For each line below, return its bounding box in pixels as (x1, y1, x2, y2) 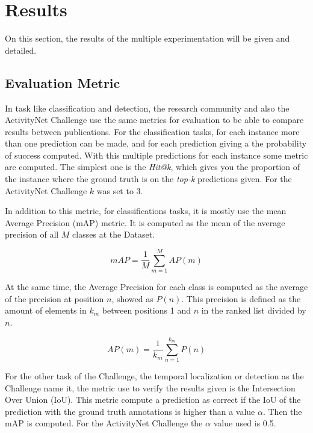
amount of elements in (5, 304, 87, 317)
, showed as (111, 292, 153, 305)
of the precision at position (5, 292, 104, 305)
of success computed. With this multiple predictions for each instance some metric (5, 148, 308, 161)
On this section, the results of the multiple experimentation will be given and (5, 32, 290, 45)
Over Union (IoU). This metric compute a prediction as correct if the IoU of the (5, 393, 301, 406)
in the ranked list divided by (201, 304, 306, 317)
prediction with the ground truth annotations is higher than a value (5, 405, 255, 417)
